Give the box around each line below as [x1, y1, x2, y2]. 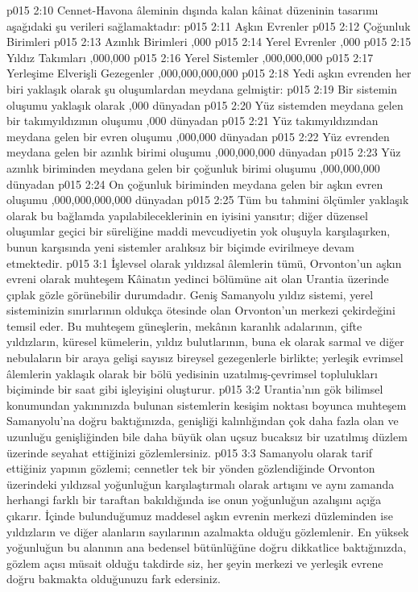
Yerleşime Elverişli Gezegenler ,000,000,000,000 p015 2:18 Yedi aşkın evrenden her [6, 65, 412, 81]
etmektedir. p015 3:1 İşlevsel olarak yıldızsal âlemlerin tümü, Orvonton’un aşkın [6, 254, 402, 271]
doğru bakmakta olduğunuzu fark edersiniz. [6, 570, 221, 587]
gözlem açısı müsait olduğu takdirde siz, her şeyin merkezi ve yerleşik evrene [6, 554, 383, 571]
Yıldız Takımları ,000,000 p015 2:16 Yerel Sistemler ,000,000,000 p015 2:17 [6, 48, 374, 65]
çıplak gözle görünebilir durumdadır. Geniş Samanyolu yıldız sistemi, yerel [6, 286, 374, 302]
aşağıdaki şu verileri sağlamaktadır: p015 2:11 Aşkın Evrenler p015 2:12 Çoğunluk [6, 17, 411, 34]
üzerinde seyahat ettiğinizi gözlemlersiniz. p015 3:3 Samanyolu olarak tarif [6, 444, 373, 461]
